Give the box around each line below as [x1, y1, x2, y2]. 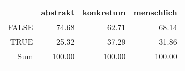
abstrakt [41, 6, 75, 18]
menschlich [133, 6, 177, 18]
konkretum [82, 6, 126, 18]
